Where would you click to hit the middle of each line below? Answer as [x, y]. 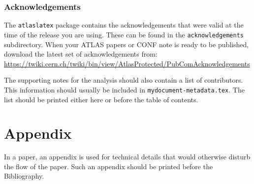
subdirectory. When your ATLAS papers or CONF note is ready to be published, [127, 44]
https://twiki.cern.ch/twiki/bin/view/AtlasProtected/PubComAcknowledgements [127, 63]
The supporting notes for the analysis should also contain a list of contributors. [124, 80]
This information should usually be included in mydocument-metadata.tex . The [124, 89]
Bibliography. [24, 176]
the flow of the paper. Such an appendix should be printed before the [109, 166]
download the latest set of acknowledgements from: [81, 54]
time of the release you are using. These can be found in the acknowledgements [124, 34]
